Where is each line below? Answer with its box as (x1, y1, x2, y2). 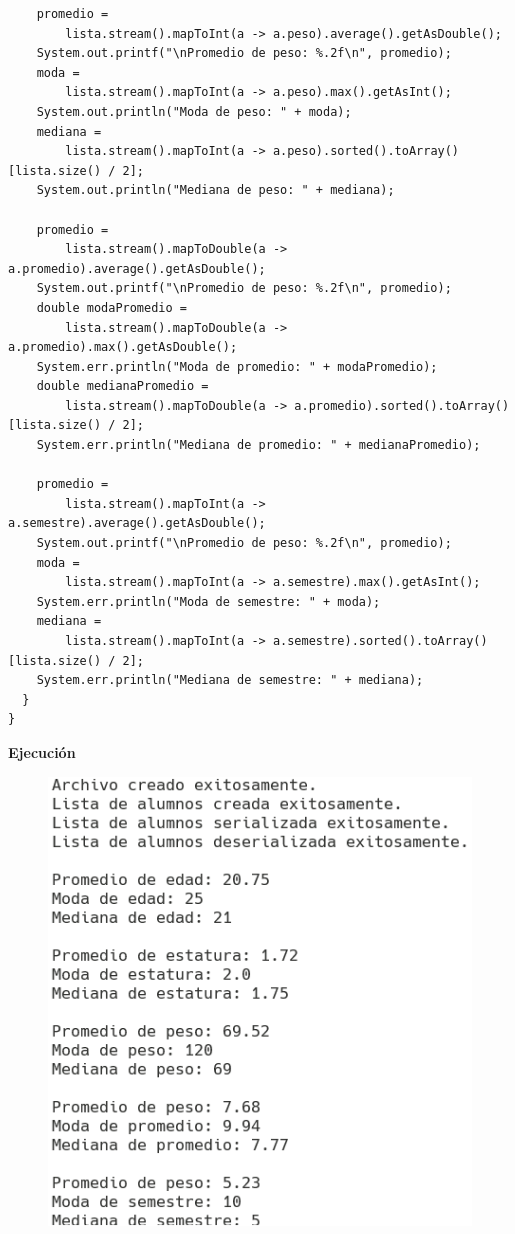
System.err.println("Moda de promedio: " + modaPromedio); (36, 359, 438, 374)
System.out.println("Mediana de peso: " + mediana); (36, 183, 395, 198)
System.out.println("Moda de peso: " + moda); (36, 104, 352, 119)
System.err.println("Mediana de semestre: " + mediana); (36, 673, 424, 688)
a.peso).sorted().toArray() (272, 144, 460, 159)
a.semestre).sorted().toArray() (272, 634, 488, 648)
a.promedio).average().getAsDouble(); (8, 261, 266, 276)
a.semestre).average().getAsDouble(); (8, 516, 266, 531)
